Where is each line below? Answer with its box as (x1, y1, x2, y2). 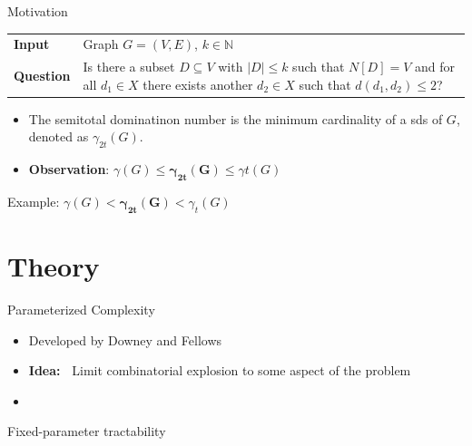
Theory (7, 247, 100, 285)
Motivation (7, 2, 68, 20)
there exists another (143, 74, 253, 93)
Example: (7, 192, 60, 211)
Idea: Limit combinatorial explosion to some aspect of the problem (28, 361, 411, 380)
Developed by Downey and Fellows (28, 330, 222, 349)
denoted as (28, 127, 89, 146)
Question (14, 65, 71, 84)
